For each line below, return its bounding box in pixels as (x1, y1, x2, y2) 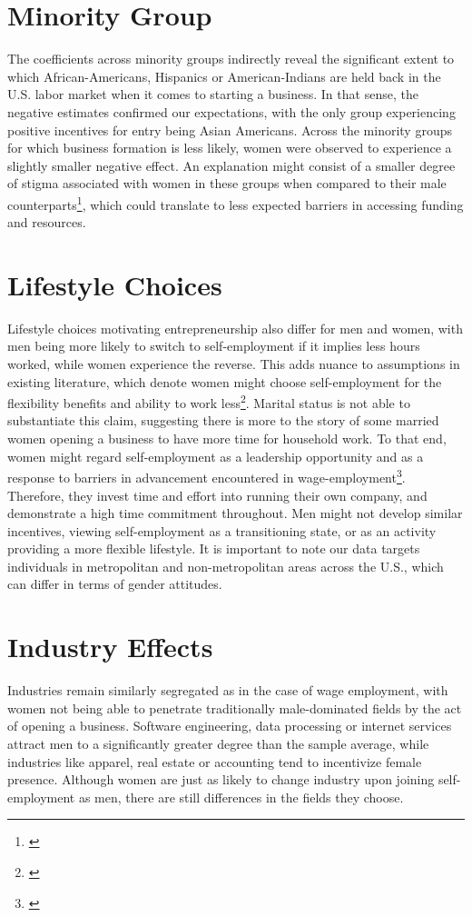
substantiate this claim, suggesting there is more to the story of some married (7, 411, 439, 430)
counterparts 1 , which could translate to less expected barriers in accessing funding (7, 192, 464, 214)
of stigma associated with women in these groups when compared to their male (7, 174, 447, 193)
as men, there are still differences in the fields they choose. (78, 787, 404, 806)
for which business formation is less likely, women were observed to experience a (7, 138, 452, 157)
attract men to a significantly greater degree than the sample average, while (7, 733, 429, 753)
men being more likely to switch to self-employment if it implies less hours (7, 336, 420, 355)
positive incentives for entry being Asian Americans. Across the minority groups (7, 120, 452, 139)
